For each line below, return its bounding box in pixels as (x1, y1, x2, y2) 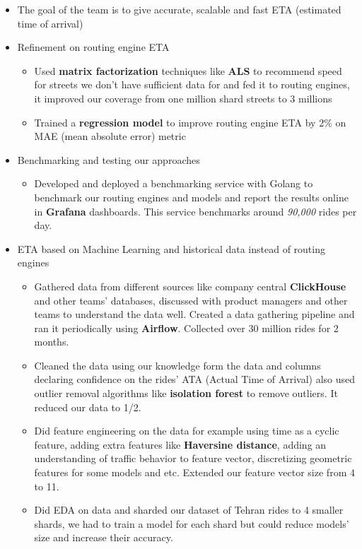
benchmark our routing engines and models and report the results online (34, 189, 349, 204)
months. (34, 334, 69, 349)
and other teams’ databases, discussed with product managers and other (34, 293, 348, 307)
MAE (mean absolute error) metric (34, 129, 186, 143)
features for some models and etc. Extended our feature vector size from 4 (34, 465, 355, 480)
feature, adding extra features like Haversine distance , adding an (34, 437, 327, 451)
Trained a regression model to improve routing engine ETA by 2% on (34, 114, 346, 129)
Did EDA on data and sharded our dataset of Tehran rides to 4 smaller (34, 502, 344, 517)
